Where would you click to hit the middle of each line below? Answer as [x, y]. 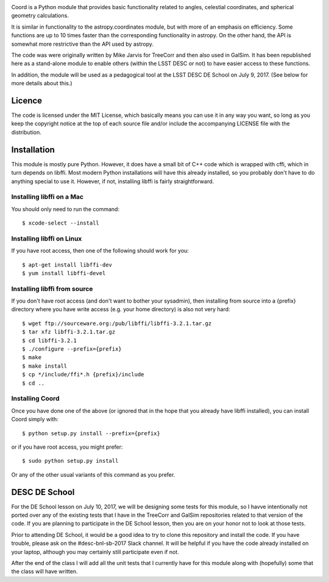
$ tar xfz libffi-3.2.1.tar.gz [69, 332]
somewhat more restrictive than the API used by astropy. [82, 44]
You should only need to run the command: [65, 209]
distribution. [27, 132]
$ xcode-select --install [61, 223]
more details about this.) [42, 83]
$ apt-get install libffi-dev [67, 265]
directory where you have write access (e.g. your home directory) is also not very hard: [121, 309]
